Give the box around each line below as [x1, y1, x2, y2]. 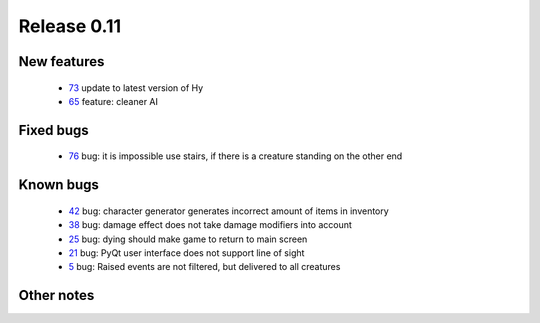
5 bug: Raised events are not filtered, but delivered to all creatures [68, 261, 341, 273]
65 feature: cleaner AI [68, 95, 159, 107]
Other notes [18, 287, 95, 304]
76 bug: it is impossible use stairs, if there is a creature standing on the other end [68, 150, 403, 162]
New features [18, 53, 105, 70]
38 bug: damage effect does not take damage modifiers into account [68, 219, 352, 231]
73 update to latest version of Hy [68, 81, 204, 94]
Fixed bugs [18, 121, 89, 139]
